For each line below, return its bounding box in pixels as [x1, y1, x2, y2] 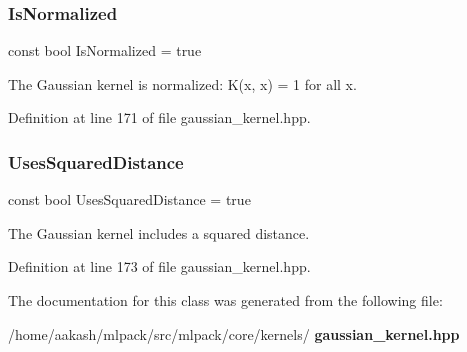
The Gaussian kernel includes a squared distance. [8, 222, 310, 243]
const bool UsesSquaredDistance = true [8, 189, 251, 210]
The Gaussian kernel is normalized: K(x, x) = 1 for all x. [8, 73, 357, 94]
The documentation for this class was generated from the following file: [8, 290, 443, 310]
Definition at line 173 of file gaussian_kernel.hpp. [8, 256, 311, 277]
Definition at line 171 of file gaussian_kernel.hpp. [8, 107, 311, 128]
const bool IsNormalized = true [8, 40, 202, 61]
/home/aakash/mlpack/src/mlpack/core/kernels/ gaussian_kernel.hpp [8, 323, 460, 344]
